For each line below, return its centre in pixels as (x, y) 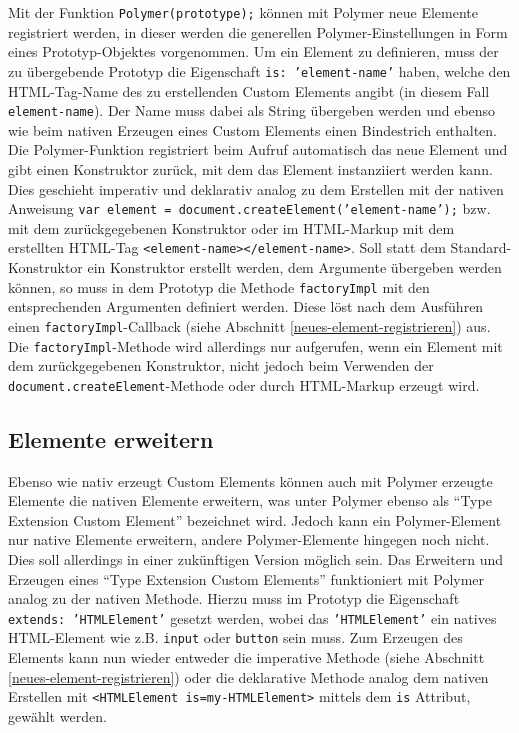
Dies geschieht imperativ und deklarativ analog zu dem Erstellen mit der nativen (256, 188)
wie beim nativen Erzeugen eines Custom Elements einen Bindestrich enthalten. (252, 129)
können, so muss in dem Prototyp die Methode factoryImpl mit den (219, 286)
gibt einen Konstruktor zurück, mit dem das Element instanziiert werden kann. (250, 168)
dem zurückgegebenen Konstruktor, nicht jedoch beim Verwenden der (221, 365)
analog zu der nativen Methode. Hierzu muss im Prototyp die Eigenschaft (234, 598)
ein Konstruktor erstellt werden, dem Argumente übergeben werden (294, 267)
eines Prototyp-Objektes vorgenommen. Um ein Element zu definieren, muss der (253, 51)
